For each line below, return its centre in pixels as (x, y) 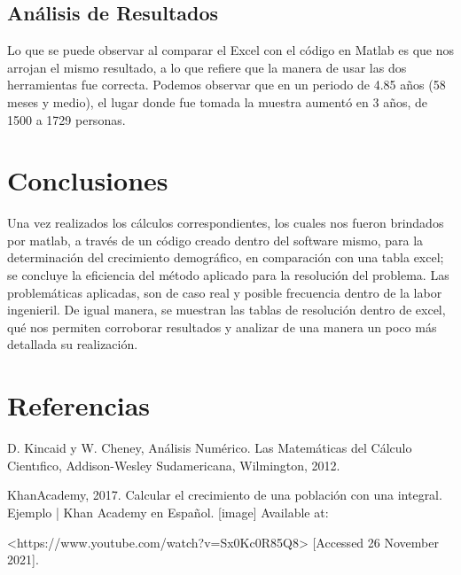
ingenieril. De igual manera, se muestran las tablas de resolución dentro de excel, (227, 310)
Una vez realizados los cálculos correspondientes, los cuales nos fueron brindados (226, 223)
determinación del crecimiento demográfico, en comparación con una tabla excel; (226, 257)
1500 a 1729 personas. (66, 119)
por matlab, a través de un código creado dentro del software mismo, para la (215, 240)
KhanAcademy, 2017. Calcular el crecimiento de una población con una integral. (225, 495)
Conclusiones (88, 180)
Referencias (79, 405)
